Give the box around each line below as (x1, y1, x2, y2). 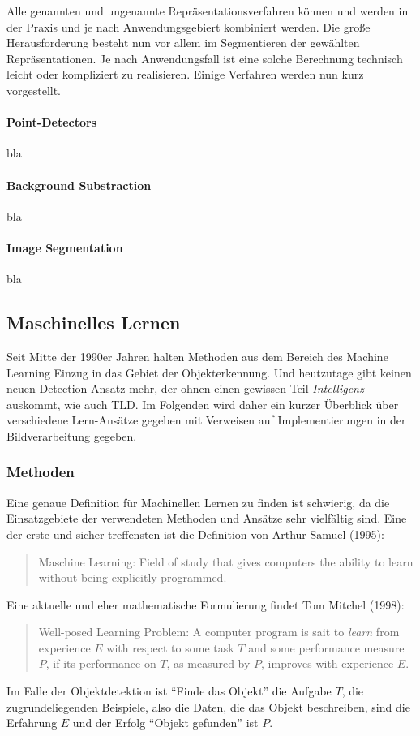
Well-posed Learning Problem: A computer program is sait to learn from (38, 623, 400, 640)
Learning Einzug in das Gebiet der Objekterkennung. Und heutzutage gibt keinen (6, 364, 412, 381)
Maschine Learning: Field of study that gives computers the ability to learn (38, 553, 414, 570)
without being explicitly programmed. (38, 569, 227, 586)
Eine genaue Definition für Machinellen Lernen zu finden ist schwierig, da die (6, 493, 390, 510)
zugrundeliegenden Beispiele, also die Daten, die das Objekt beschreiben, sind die (6, 698, 410, 715)
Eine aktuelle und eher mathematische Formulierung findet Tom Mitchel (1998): (6, 596, 405, 613)
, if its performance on (45, 655, 156, 672)
